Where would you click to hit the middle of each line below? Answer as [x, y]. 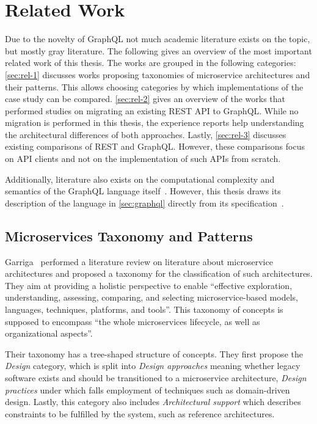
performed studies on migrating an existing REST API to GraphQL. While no [152, 110]
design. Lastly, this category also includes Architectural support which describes [153, 402]
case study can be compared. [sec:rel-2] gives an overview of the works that [145, 99]
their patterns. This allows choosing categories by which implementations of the [154, 86]
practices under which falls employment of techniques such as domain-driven [148, 389]
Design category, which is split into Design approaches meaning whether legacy [153, 366]
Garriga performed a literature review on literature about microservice [139, 261]
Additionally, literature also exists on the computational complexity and [140, 179]
